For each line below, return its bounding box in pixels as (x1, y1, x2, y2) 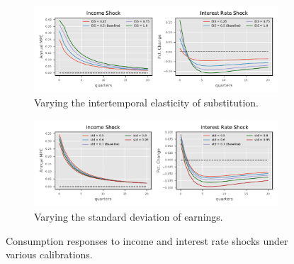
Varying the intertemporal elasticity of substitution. (34, 95, 259, 110)
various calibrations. (6, 247, 93, 262)
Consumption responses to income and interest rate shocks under (6, 233, 288, 248)
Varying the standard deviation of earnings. (34, 209, 223, 224)
